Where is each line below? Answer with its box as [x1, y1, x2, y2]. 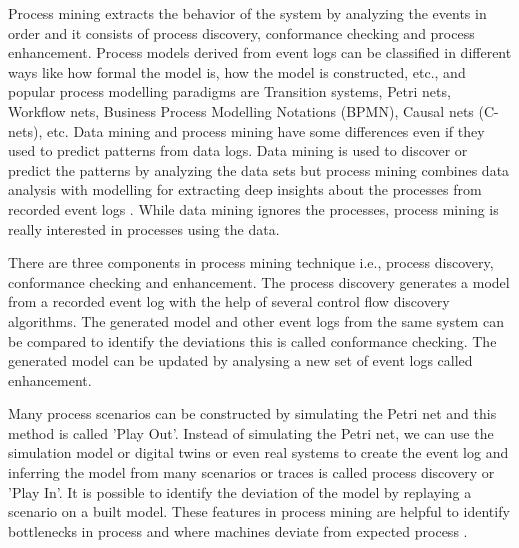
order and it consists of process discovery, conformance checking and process [8, 22, 475, 43]
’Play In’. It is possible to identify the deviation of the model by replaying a [8, 481, 472, 502]
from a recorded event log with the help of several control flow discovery [8, 291, 450, 312]
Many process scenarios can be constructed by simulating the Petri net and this [8, 403, 497, 424]
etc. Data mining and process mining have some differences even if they [46, 120, 485, 141]
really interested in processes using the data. [8, 218, 280, 239]
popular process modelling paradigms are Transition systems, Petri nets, [8, 81, 451, 102]
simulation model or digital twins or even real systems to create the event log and [8, 442, 509, 463]
